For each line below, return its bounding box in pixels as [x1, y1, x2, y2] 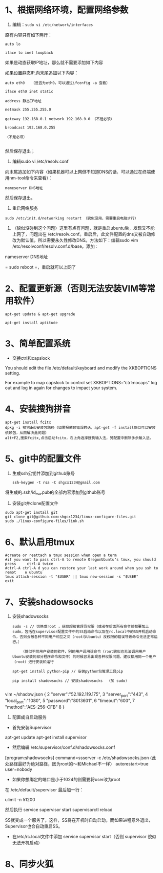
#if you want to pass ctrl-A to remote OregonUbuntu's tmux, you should [5, 557, 156, 562]
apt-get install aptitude [5, 320, 58, 325]
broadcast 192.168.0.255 [5, 125, 56, 130]
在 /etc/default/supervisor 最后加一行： [5, 786, 84, 792]
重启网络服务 [12, 205, 38, 211]
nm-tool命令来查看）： [9, 175, 53, 181]
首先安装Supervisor [12, 724, 52, 730]
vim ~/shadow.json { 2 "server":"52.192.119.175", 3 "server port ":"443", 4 [5, 691, 148, 698]
